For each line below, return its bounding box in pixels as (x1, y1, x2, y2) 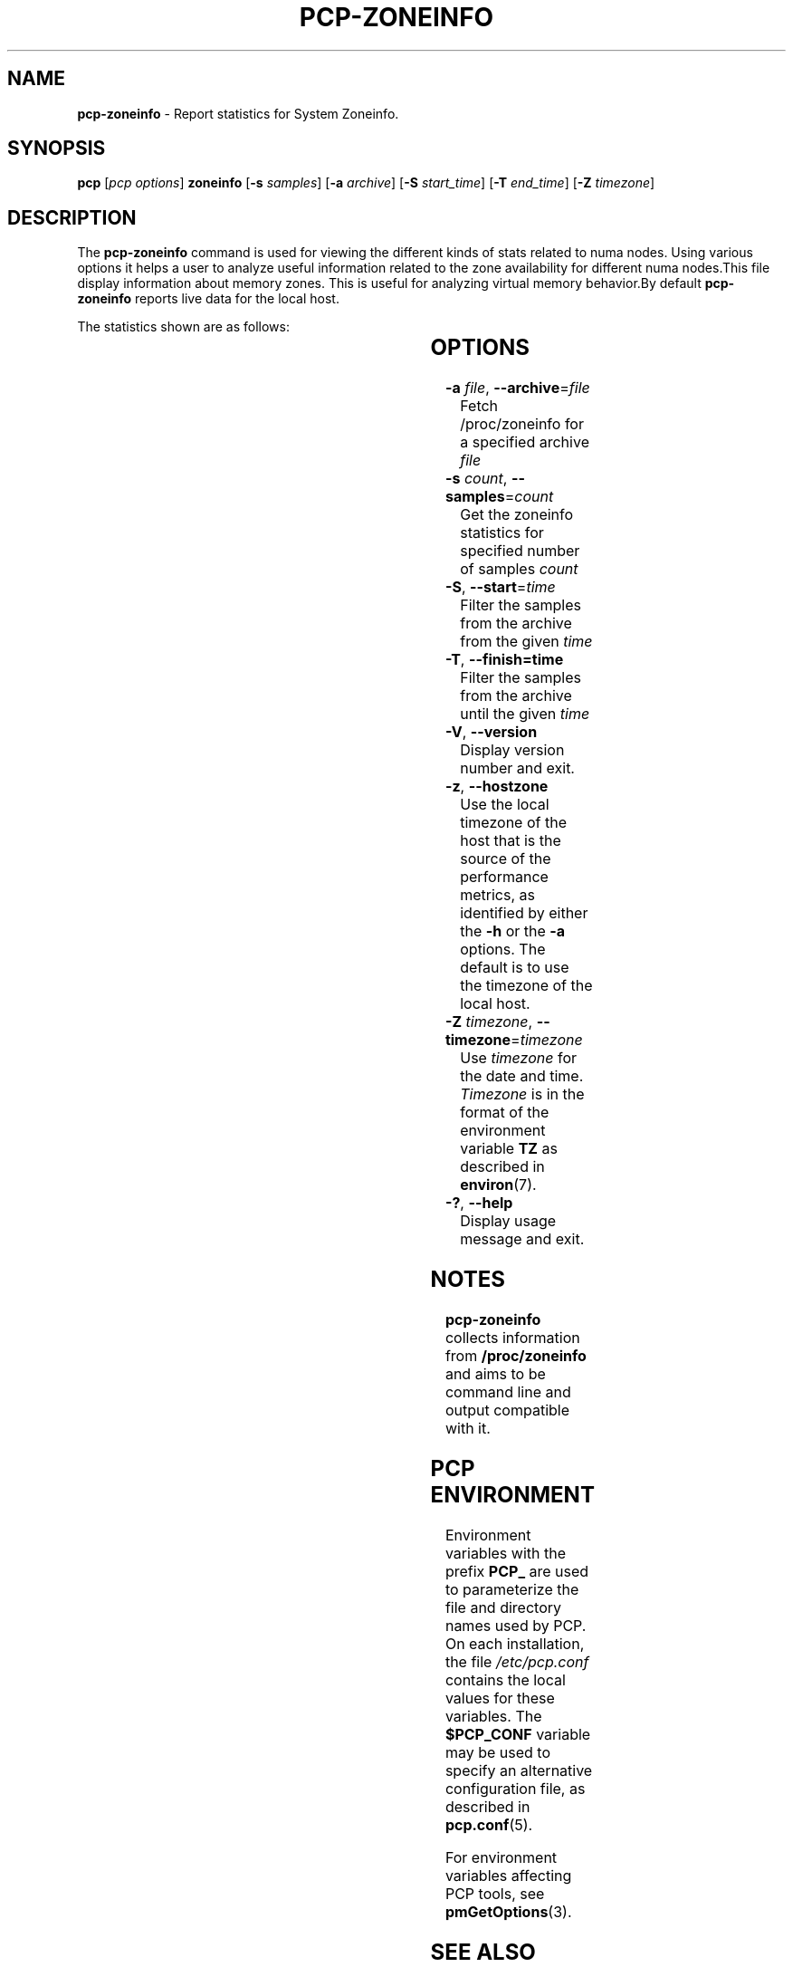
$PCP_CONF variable (444, 1724, 591, 1743)
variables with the (444, 1543, 566, 1562)
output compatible (444, 1401, 569, 1419)
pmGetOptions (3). (444, 1902, 572, 1921)
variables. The (444, 1706, 542, 1725)
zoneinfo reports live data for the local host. (77, 291, 339, 307)
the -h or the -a (460, 922, 566, 941)
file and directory (444, 1598, 561, 1617)
